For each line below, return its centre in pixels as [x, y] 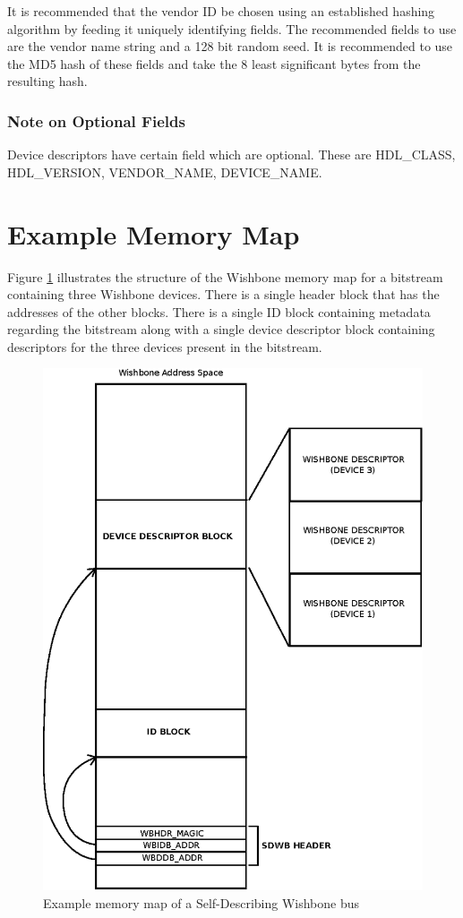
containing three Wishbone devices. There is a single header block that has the [223, 294]
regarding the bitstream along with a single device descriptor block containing [221, 329]
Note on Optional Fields [96, 120]
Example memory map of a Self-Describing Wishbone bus [201, 902]
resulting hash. [47, 81]
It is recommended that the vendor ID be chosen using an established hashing [221, 11]
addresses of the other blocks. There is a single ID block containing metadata [219, 311]
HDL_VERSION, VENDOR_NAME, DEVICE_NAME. [165, 172]
